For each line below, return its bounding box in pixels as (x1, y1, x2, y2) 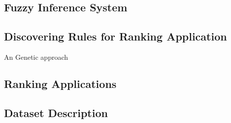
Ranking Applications (4, 76, 117, 91)
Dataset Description (4, 105, 108, 120)
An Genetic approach (4, 51, 68, 62)
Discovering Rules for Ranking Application (4, 29, 227, 44)
